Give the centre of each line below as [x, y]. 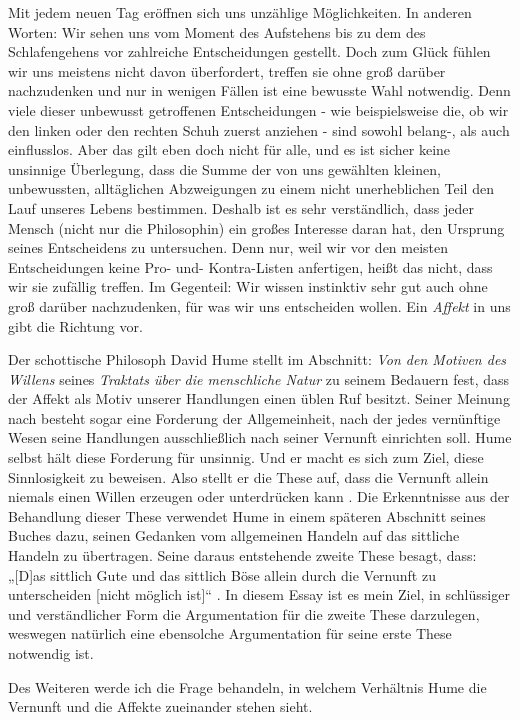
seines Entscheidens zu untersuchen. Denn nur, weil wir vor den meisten [228, 247]
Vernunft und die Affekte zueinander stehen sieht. [160, 706]
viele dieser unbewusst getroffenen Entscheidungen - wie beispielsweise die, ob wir [258, 109]
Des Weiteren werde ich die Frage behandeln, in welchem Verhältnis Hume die [247, 686]
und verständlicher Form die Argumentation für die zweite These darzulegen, [244, 613]
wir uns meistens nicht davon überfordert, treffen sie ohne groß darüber [227, 70]
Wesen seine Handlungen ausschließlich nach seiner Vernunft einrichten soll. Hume [260, 437]
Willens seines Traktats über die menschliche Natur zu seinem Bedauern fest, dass [259, 378]
